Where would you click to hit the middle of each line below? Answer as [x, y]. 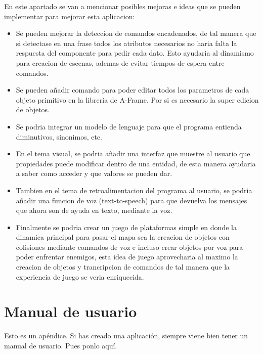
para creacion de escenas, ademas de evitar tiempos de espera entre [120, 62]
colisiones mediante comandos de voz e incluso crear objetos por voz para [129, 247]
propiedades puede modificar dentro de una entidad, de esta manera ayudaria [136, 163]
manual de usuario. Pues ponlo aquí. [61, 345]
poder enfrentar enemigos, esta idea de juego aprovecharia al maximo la [127, 257]
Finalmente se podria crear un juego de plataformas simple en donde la [126, 227]
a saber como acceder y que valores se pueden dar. [94, 173]
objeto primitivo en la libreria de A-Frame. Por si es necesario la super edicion [137, 99]
